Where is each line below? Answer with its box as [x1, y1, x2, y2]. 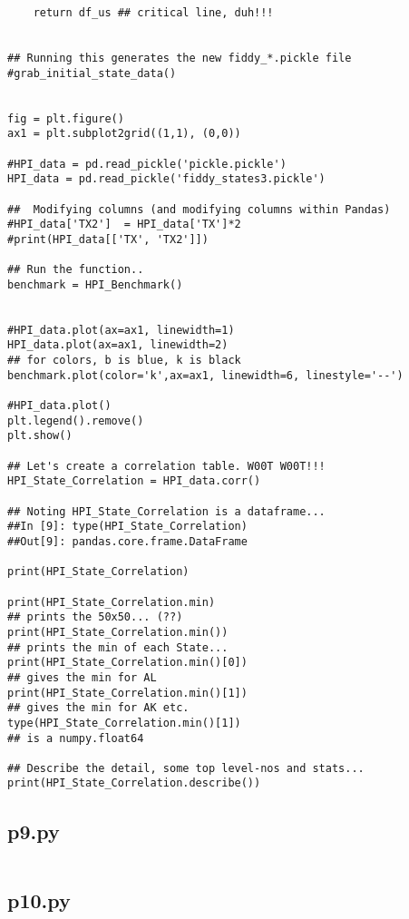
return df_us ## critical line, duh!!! [33, 6, 274, 19]
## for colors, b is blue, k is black [7, 354, 241, 367]
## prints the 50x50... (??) [7, 611, 183, 624]
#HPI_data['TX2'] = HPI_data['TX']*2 [7, 218, 241, 231]
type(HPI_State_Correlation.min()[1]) [7, 716, 241, 729]
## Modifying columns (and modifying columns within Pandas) [7, 202, 391, 216]
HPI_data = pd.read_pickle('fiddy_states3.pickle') [7, 172, 326, 186]
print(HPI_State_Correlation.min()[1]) [7, 686, 248, 699]
